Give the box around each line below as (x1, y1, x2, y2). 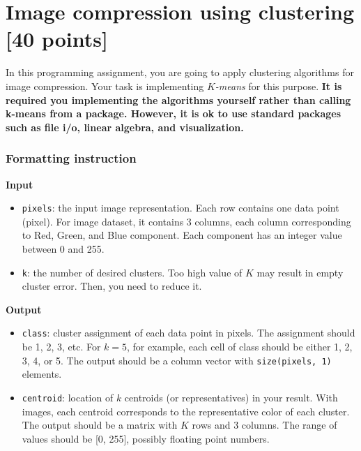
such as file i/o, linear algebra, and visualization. (6, 119, 244, 134)
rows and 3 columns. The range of (192, 417, 337, 432)
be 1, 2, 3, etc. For (22, 339, 101, 354)
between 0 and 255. (22, 241, 105, 256)
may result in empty (256, 265, 344, 279)
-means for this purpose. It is (215, 78, 342, 93)
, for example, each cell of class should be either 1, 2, (127, 339, 353, 354)
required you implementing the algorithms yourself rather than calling (6, 92, 351, 107)
